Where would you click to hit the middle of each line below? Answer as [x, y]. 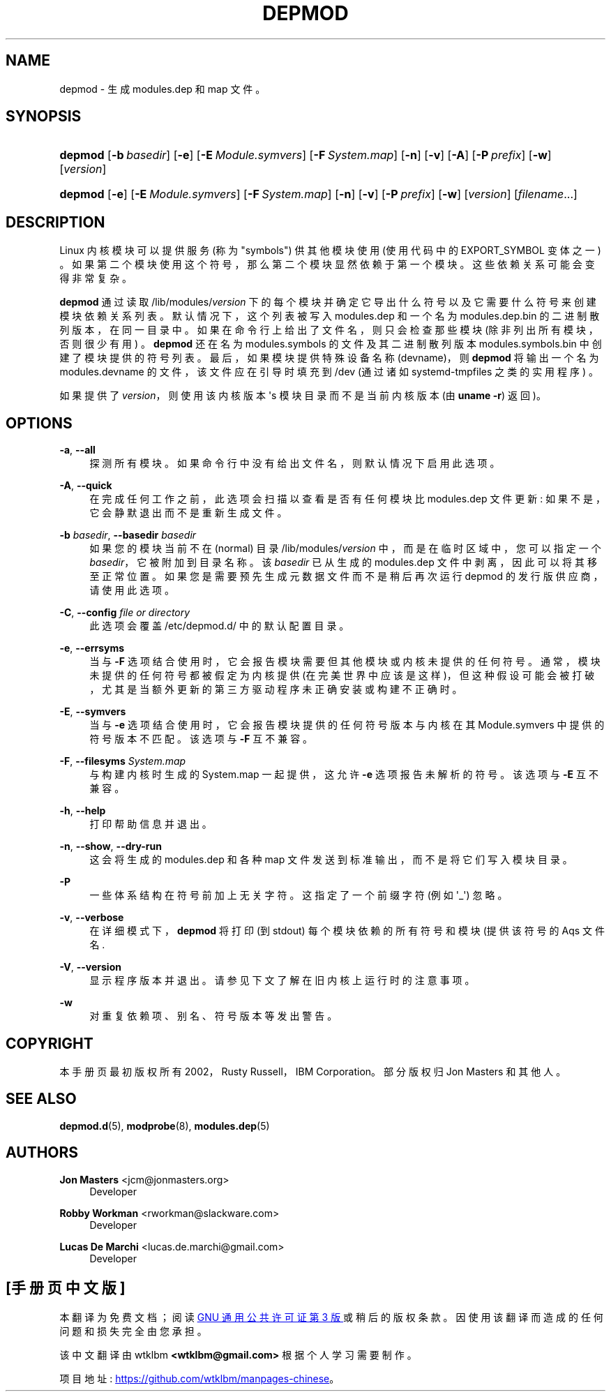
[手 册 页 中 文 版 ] [66, 1288]
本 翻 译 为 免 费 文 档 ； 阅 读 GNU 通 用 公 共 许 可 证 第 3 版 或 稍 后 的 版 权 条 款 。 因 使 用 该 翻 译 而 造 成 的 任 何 [331, 1317]
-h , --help [83, 811]
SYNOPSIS [44, 117]
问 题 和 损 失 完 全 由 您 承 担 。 [133, 1331]
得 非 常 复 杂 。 [96, 278]
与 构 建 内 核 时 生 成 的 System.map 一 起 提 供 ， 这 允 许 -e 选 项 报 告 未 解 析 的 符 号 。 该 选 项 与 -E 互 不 [344, 775]
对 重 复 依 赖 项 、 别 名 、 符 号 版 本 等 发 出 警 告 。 [213, 1016]
